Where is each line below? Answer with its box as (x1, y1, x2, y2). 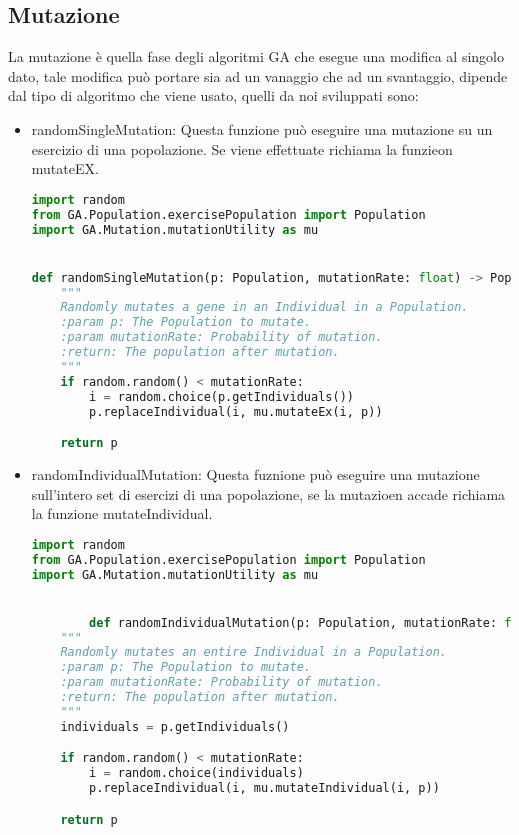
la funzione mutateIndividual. (31, 503, 213, 524)
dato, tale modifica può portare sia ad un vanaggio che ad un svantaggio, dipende (8, 65, 508, 86)
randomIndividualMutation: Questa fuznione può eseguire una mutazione (31, 463, 480, 484)
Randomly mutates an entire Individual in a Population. (60, 645, 448, 660)
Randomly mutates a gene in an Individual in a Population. (60, 300, 469, 315)
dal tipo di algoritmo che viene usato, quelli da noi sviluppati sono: (8, 85, 419, 106)
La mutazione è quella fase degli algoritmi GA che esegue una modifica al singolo (8, 46, 504, 67)
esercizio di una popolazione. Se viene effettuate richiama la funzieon (31, 138, 453, 159)
